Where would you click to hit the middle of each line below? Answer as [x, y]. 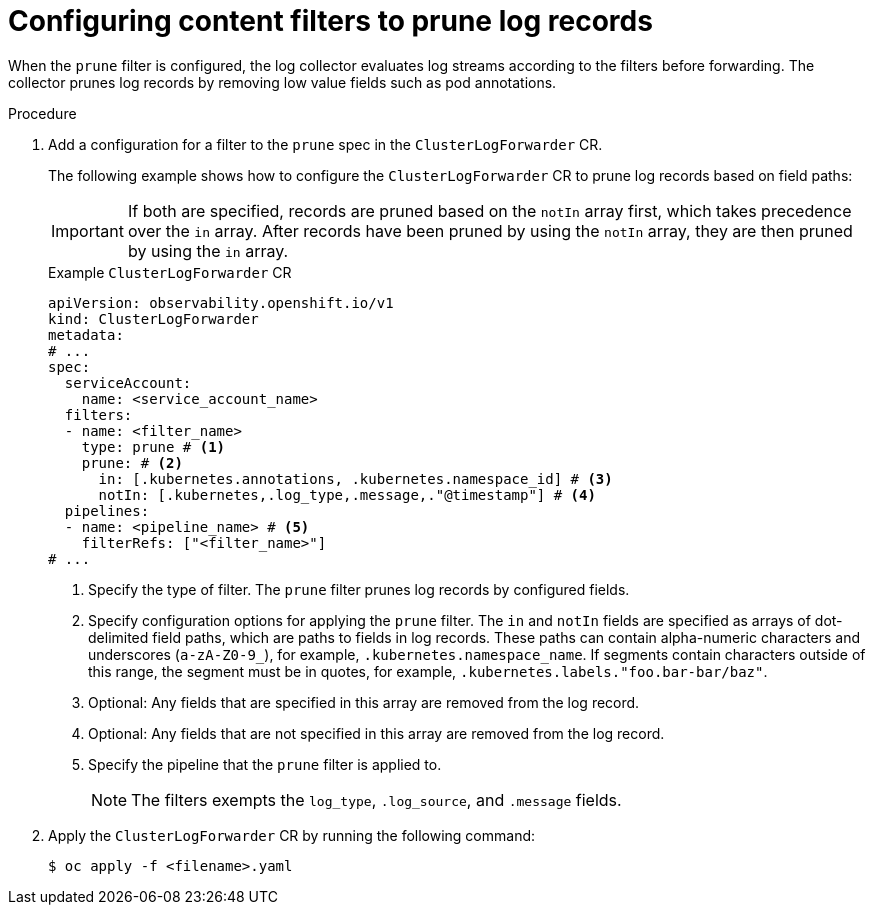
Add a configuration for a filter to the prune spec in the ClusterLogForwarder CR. [325, 144]
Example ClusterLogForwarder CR [170, 272]
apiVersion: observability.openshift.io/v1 [221, 302]
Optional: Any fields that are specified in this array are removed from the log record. [364, 702]
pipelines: [107, 510]
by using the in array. [208, 250]
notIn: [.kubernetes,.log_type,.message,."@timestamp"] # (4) [347, 494]
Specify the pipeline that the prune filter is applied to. [265, 764]
